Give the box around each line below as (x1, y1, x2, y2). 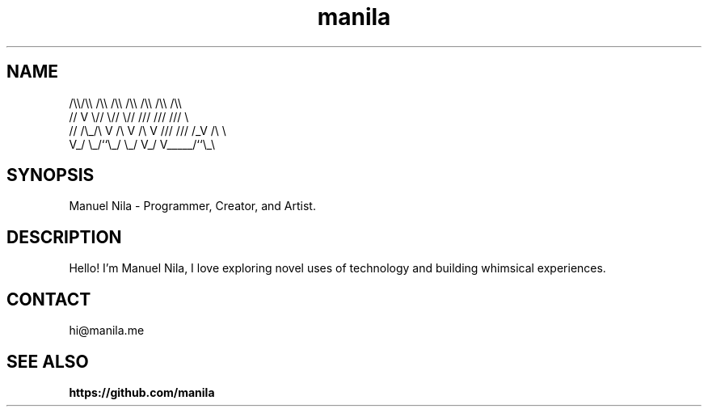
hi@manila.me (69, 323, 145, 338)
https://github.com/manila (69, 385, 215, 399)
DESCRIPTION (6, 226, 122, 247)
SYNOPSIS (6, 165, 95, 186)
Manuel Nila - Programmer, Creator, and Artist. (69, 199, 316, 213)
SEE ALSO (6, 351, 89, 372)
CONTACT (6, 289, 91, 310)
